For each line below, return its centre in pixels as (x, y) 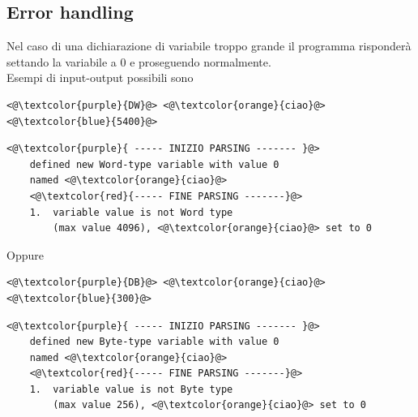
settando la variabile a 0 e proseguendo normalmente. (139, 61)
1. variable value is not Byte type (131, 389)
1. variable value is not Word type (131, 212)
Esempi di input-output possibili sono (100, 77)
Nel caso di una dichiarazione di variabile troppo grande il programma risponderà (209, 46)
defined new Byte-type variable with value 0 (154, 342)
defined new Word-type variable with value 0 (154, 164)
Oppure (25, 254)
